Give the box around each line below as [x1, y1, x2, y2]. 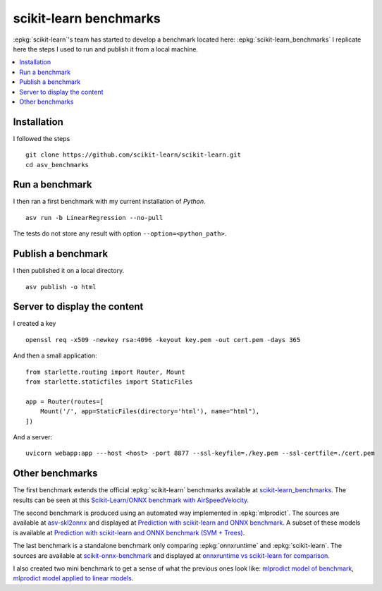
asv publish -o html [25, 283, 97, 291]
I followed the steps [13, 134, 70, 142]
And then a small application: [13, 351, 98, 360]
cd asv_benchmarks [25, 161, 90, 169]
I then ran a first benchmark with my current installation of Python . [13, 197, 206, 206]
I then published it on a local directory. [13, 267, 125, 275]
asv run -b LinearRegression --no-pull [25, 214, 164, 221]
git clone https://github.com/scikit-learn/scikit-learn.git [25, 151, 241, 159]
